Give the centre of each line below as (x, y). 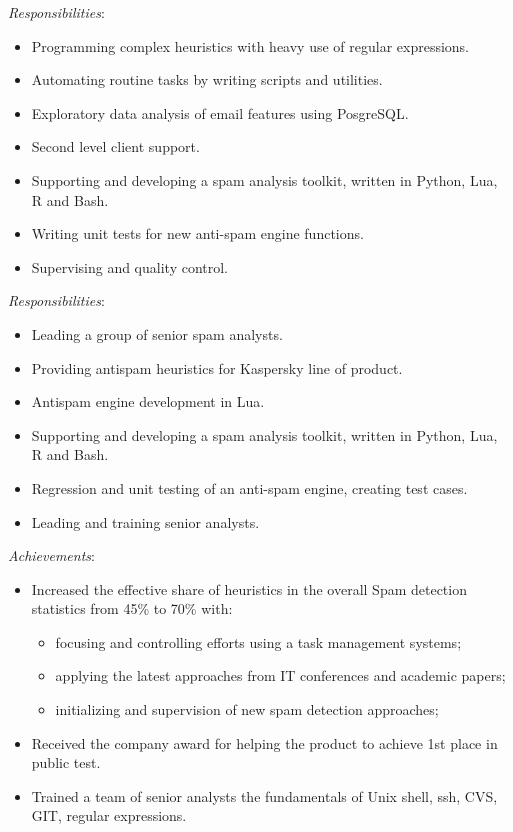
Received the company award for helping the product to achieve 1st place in (264, 742)
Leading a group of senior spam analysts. (157, 333)
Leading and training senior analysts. (145, 521)
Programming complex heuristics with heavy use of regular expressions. (250, 45)
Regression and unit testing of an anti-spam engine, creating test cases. (249, 487)
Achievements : (51, 555)
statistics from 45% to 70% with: (132, 608)
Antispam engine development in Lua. (148, 401)
